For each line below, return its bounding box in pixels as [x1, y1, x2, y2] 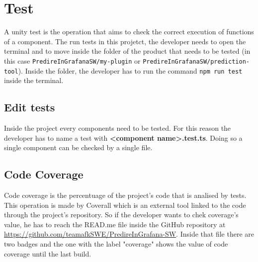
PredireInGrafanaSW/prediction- [143, 58, 250, 65]
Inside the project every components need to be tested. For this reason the [4, 123, 231, 133]
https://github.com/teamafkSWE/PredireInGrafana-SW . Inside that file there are [4, 229, 254, 239]
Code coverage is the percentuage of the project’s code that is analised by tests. [4, 190, 247, 200]
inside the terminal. [4, 75, 64, 86]
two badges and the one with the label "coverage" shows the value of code [4, 238, 228, 249]
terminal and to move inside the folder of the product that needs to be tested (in [4, 46, 251, 56]
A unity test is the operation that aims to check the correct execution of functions [4, 26, 254, 37]
